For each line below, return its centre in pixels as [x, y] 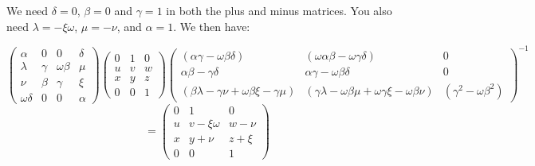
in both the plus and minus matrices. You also [279, 10]
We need [28, 10]
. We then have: [212, 26]
